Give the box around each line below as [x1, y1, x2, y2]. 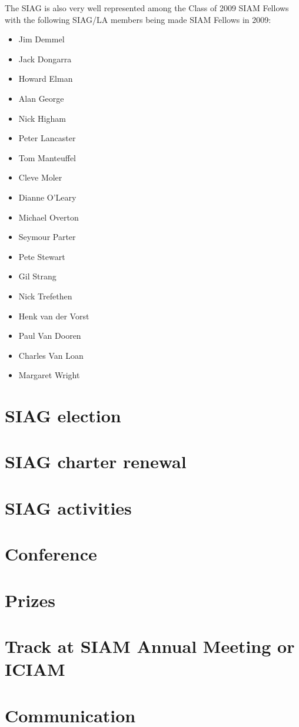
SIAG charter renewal [5, 449, 187, 473]
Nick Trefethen [18, 289, 72, 302]
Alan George [18, 92, 64, 104]
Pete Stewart [18, 250, 65, 262]
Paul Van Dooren [18, 329, 81, 342]
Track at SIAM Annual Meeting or [5, 633, 295, 658]
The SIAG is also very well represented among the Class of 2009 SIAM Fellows [5, 2, 289, 14]
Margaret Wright [18, 369, 80, 381]
